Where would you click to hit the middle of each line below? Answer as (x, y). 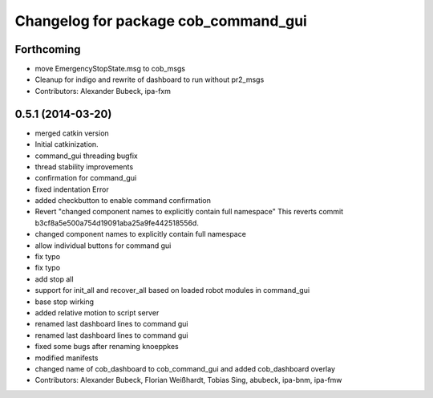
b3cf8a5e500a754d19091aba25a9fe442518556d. (117, 223)
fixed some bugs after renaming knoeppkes (107, 347)
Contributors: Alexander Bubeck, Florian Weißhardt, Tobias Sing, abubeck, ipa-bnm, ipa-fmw (188, 380)
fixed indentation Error (72, 189)
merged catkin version (72, 133)
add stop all (54, 279)
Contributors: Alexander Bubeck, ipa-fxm (103, 91)
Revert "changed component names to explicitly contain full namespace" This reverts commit (189, 212)
